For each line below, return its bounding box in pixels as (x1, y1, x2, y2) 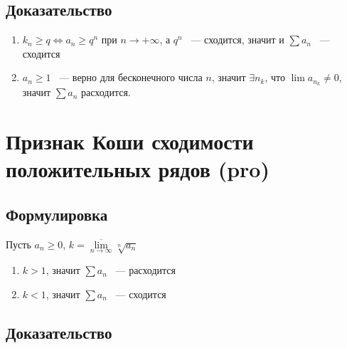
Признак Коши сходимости (6, 127, 254, 156)
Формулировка (6, 203, 108, 225)
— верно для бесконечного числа (59, 70, 203, 85)
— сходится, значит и (191, 32, 284, 47)
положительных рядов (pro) (6, 154, 269, 184)
